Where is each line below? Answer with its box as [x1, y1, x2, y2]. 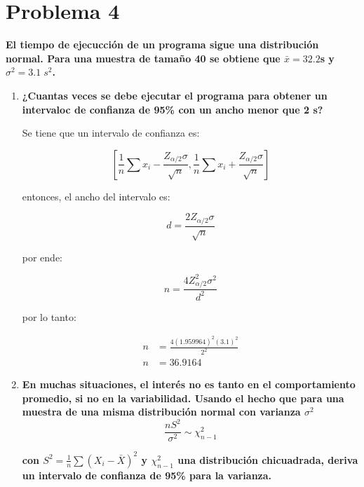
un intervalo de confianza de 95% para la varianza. [22, 467, 272, 482]
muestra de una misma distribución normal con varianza [22, 404, 301, 419]
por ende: [22, 249, 63, 264]
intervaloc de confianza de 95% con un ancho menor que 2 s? [22, 102, 323, 116]
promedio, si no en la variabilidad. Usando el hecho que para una [22, 390, 344, 405]
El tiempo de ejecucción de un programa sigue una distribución [6, 37, 319, 52]
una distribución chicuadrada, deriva [177, 452, 358, 467]
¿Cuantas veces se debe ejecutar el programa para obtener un [22, 88, 328, 102]
